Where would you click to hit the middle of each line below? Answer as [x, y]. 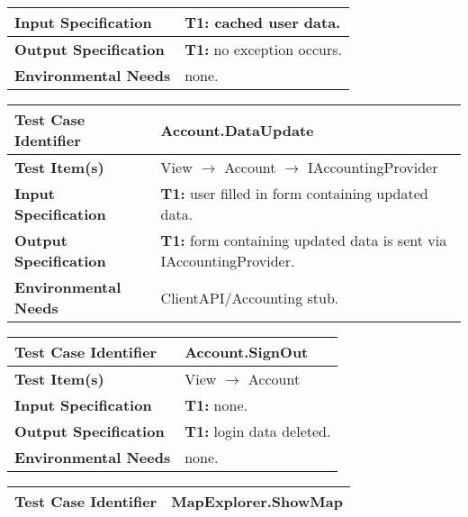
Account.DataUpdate [237, 130]
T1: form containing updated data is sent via [304, 240]
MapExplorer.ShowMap [257, 501]
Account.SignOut [247, 352]
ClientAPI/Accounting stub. [250, 297]
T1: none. [216, 405]
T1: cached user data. [263, 22]
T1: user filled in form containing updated [294, 193]
